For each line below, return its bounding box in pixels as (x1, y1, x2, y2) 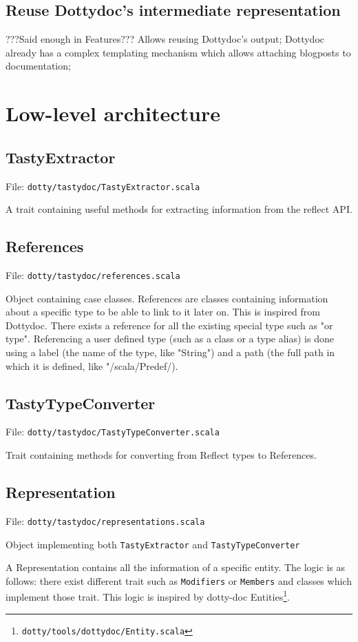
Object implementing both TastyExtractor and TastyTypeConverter (6, 537, 300, 551)
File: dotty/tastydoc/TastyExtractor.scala (6, 178, 200, 193)
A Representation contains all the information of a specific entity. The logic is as (6, 560, 345, 574)
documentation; (6, 59, 71, 73)
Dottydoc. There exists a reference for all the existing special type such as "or (6, 318, 333, 332)
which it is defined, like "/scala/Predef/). (6, 358, 178, 373)
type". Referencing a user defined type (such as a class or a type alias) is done (6, 331, 334, 346)
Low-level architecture (6, 99, 220, 127)
